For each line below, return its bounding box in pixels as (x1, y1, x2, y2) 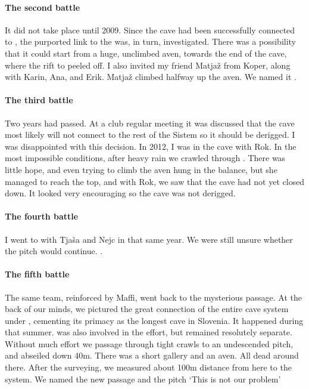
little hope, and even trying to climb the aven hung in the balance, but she (5, 163, 277, 175)
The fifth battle (5, 268, 70, 280)
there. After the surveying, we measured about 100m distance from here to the (5, 361, 292, 373)
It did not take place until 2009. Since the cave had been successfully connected (5, 23, 295, 36)
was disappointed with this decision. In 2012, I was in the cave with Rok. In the (5, 140, 296, 152)
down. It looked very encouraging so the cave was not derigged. (5, 187, 236, 199)
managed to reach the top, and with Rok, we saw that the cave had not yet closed (5, 175, 305, 187)
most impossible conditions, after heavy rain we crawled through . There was (5, 152, 286, 164)
